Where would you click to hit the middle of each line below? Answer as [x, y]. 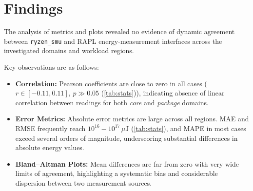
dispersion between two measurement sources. [84, 182]
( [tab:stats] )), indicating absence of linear [163, 93]
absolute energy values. [50, 147]
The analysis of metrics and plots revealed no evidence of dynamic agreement [119, 31]
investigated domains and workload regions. [69, 50]
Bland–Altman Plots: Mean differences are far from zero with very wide [127, 163]
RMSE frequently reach [50, 128]
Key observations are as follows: [51, 67]
